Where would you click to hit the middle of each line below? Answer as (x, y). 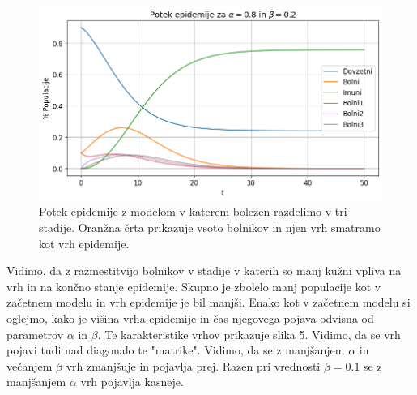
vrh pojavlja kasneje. (132, 382)
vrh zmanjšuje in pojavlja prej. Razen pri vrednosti (193, 365)
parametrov (35, 334)
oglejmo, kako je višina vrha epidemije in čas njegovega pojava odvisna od (190, 318)
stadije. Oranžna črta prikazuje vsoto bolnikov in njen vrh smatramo (210, 227)
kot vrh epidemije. (84, 243)
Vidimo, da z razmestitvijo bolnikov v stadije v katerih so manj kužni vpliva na (204, 270)
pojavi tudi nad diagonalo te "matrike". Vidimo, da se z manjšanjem (176, 350)
